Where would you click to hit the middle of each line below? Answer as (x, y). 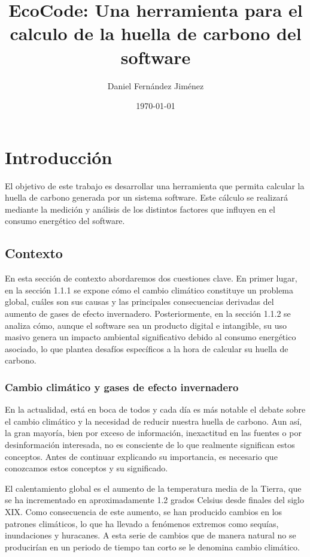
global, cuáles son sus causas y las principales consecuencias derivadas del (139, 302)
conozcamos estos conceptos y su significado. (86, 468)
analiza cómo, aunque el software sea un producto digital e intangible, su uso (146, 325)
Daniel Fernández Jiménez (156, 85)
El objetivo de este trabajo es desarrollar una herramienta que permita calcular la (155, 185)
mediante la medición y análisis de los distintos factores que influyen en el (140, 209)
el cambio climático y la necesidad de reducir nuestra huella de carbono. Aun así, (154, 421)
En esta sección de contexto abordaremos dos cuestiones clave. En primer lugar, (151, 278)
